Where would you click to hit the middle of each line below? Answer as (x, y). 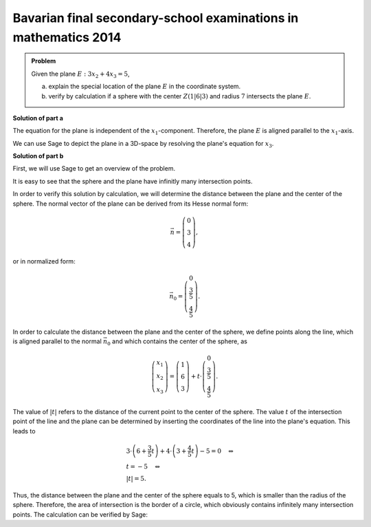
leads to (24, 431)
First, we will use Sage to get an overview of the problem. (94, 169)
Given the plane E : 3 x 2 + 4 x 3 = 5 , (80, 74)
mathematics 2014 (67, 37)
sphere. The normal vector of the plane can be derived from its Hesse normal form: (131, 204)
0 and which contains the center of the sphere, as (177, 342)
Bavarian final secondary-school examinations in (156, 18)
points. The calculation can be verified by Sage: (80, 514)
